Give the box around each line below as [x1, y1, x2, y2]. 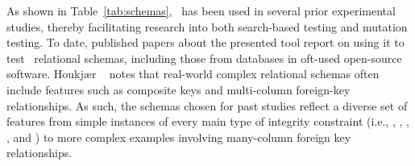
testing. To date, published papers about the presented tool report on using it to [6, 34, 405, 51]
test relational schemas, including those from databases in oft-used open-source [6, 49, 402, 66]
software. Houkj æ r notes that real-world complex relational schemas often [6, 65, 380, 82]
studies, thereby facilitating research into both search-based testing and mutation [6, 18, 408, 35]
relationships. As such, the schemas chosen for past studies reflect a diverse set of [6, 97, 408, 114]
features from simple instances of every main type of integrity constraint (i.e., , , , [6, 113, 409, 130]
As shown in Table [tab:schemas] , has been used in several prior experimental [6, 2, 396, 19]
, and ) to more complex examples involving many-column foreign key [6, 128, 351, 145]
